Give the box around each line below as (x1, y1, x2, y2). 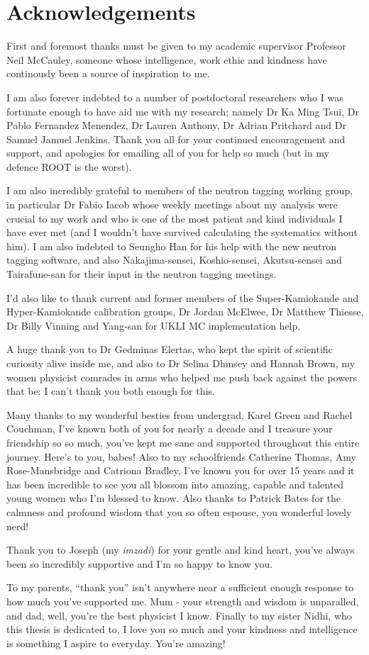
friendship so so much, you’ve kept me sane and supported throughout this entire (6, 435, 360, 449)
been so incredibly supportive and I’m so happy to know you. (6, 556, 273, 571)
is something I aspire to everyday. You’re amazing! (6, 635, 226, 650)
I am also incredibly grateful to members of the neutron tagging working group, (6, 183, 353, 198)
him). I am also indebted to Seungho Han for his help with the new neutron (6, 238, 336, 253)
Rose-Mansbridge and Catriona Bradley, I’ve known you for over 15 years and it (6, 463, 355, 478)
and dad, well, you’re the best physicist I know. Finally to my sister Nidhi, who (6, 608, 352, 622)
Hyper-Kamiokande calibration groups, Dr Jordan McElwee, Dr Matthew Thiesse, (6, 304, 364, 319)
